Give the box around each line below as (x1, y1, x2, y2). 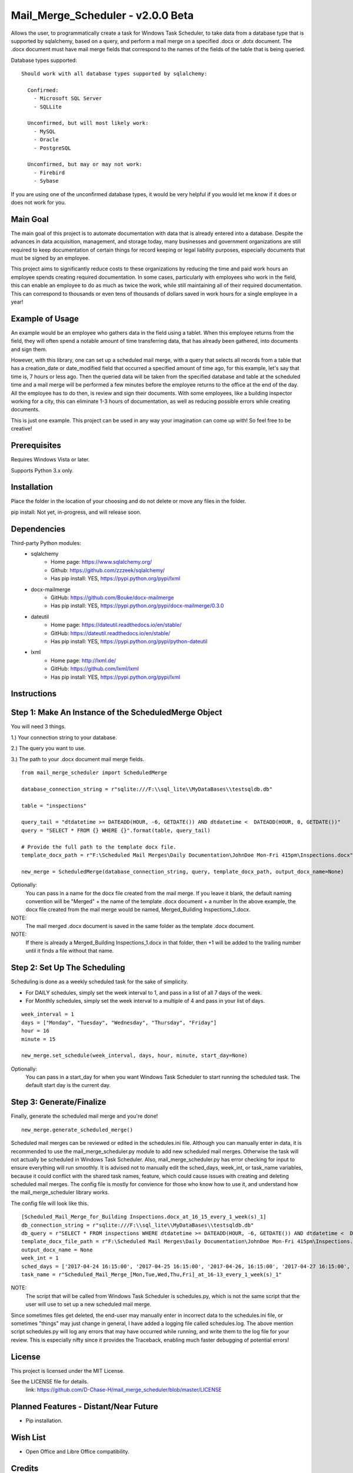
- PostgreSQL (33, 144, 71, 151)
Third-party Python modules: (11, 539, 82, 546)
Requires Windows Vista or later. (11, 456, 90, 463)
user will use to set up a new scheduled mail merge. (25, 1301, 152, 1308)
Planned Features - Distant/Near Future (11, 1402, 158, 1412)
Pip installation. (25, 1417, 63, 1424)
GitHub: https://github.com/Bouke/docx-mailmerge (51, 594, 174, 601)
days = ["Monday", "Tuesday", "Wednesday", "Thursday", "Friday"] (21, 1019, 217, 1026)
